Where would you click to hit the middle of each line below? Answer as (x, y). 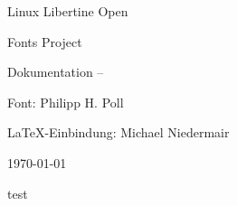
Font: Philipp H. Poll (66, 102)
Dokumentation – (56, 72)
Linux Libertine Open (68, 11)
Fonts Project (45, 41)
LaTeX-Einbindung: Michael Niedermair (118, 132)
